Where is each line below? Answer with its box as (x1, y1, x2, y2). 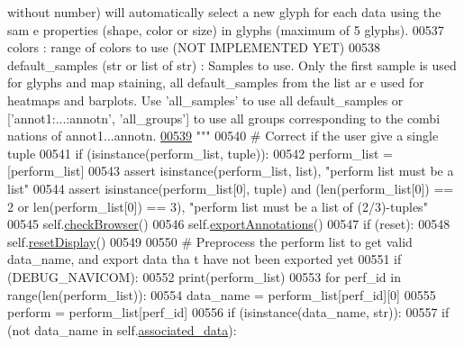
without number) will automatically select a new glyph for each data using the (7, 3, 441, 21)
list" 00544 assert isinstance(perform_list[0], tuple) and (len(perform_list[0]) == (7, 178, 454, 197)
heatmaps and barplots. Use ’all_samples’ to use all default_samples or (7, 90, 404, 109)
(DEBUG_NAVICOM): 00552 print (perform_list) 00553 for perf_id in (7, 267, 402, 286)
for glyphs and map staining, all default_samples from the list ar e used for (7, 73, 424, 92)
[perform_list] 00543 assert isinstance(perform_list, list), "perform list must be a (7, 161, 454, 180)
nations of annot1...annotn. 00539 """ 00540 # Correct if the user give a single (7, 126, 439, 145)
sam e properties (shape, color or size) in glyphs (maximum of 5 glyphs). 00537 (7, 20, 444, 39)
